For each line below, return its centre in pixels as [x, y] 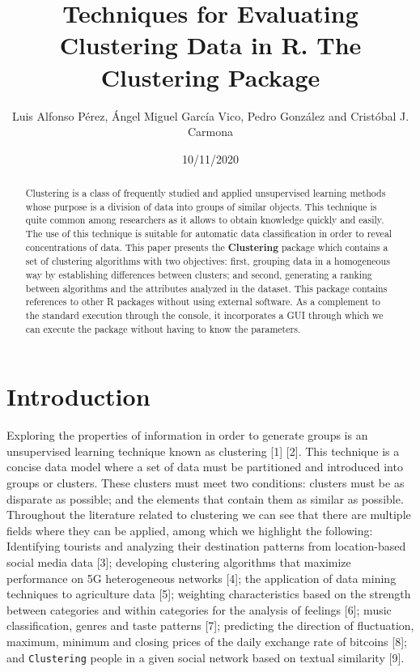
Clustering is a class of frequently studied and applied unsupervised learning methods [206, 193]
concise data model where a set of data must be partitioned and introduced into [205, 467]
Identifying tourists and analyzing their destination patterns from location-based [206, 546]
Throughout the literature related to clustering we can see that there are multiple [209, 515]
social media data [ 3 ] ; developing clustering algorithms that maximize [179, 561]
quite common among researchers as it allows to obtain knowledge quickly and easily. [205, 220]
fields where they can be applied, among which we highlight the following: [190, 530]
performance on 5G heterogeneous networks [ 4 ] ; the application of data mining [202, 578]
